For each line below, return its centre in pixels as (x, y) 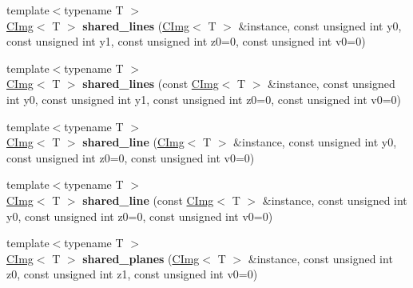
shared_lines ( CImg (136, 25)
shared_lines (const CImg (151, 84)
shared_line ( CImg (133, 142)
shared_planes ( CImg (141, 258)
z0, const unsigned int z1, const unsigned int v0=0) (132, 274)
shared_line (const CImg (148, 200)
